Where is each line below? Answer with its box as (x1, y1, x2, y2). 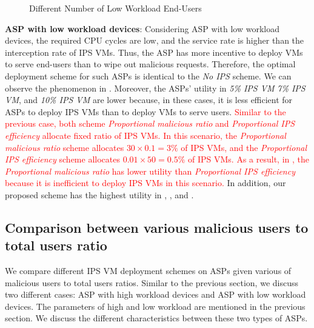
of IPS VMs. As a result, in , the (188, 153, 309, 166)
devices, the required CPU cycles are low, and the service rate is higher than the (5, 34, 304, 47)
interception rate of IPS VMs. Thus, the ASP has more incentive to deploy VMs (5, 45, 303, 58)
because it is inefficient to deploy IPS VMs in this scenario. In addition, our (5, 176, 286, 189)
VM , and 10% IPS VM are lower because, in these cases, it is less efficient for (5, 93, 293, 106)
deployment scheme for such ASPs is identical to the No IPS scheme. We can (5, 69, 292, 82)
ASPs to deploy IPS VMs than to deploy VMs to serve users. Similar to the (5, 105, 286, 118)
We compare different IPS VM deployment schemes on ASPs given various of (5, 264, 292, 277)
